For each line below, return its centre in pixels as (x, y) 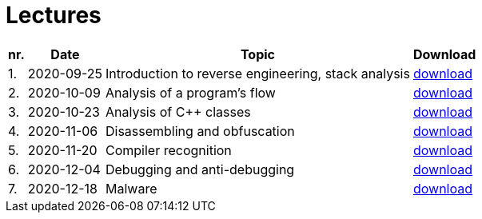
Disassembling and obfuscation (200, 131)
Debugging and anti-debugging (200, 169)
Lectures (54, 15)
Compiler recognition (168, 150)
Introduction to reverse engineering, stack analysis (257, 73)
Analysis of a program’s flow (190, 92)
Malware (131, 188)
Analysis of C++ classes (178, 111)
